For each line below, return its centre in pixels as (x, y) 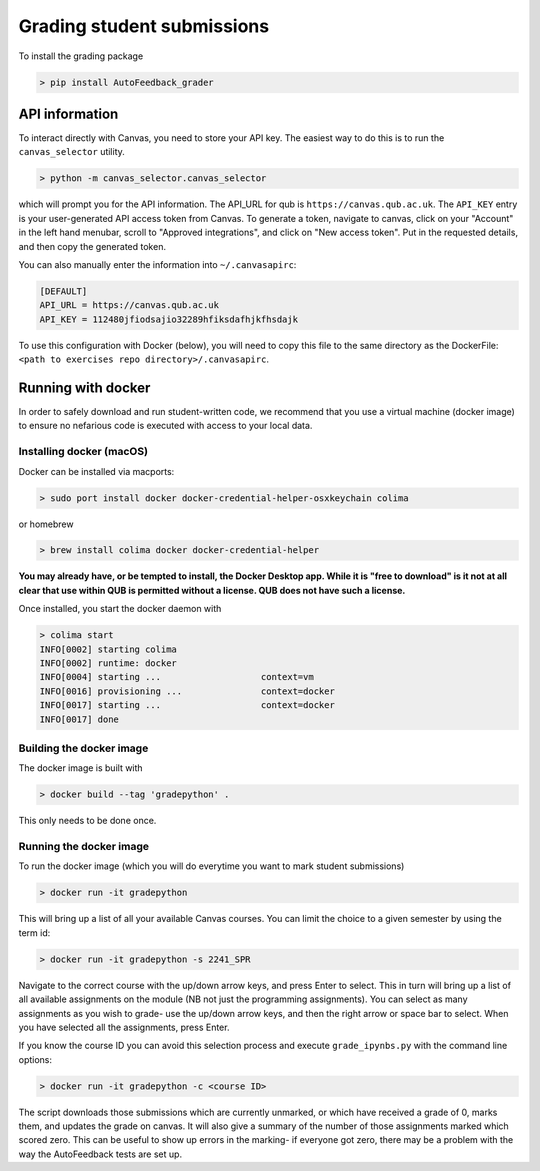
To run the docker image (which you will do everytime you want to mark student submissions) (211, 866)
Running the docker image (84, 847)
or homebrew (46, 524)
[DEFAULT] (63, 291)
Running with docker (84, 387)
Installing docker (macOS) (83, 452)
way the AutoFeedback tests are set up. (100, 1154)
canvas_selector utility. (71, 152)
